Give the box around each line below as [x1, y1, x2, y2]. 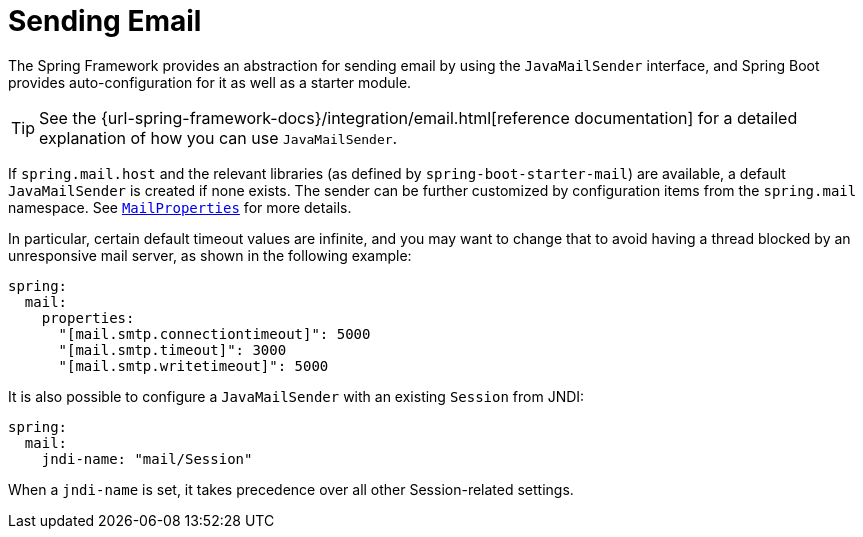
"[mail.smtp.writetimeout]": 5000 [58, 357, 329, 374]
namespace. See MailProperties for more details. [8, 198, 352, 216]
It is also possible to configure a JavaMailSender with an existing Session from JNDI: [8, 387, 585, 405]
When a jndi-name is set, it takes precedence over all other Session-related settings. [8, 480, 574, 498]
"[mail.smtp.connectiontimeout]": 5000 [58, 325, 371, 342]
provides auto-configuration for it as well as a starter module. [8, 73, 412, 91]
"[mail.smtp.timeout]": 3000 [58, 341, 287, 358]
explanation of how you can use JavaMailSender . [39, 127, 398, 148]
